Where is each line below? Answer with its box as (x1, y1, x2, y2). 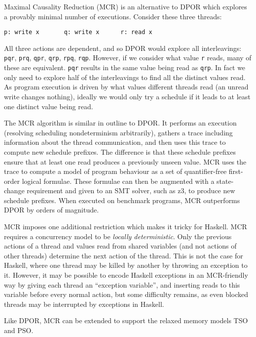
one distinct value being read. (4, 101, 93, 111)
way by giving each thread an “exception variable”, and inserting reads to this (4, 279, 240, 290)
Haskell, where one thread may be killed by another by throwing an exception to (4, 260, 248, 270)
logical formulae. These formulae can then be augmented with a (22, 175, 215, 186)
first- (228, 166, 243, 176)
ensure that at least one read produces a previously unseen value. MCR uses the (4, 156, 247, 167)
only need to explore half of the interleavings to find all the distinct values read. (4, 72, 246, 82)
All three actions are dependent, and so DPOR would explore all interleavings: (4, 42, 242, 53)
